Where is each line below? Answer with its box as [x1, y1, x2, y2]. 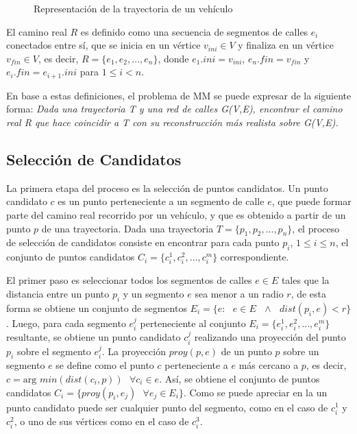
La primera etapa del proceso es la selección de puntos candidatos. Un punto [6, 180, 328, 195]
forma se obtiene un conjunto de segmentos [6, 300, 187, 315]
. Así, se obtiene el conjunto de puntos [159, 371, 320, 385]
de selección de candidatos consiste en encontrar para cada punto [6, 235, 280, 250]
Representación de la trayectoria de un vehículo [34, 1, 233, 15]
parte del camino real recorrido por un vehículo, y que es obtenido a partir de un [6, 208, 346, 221]
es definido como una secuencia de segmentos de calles [80, 24, 308, 38]
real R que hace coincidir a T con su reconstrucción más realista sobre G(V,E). [6, 115, 338, 130]
